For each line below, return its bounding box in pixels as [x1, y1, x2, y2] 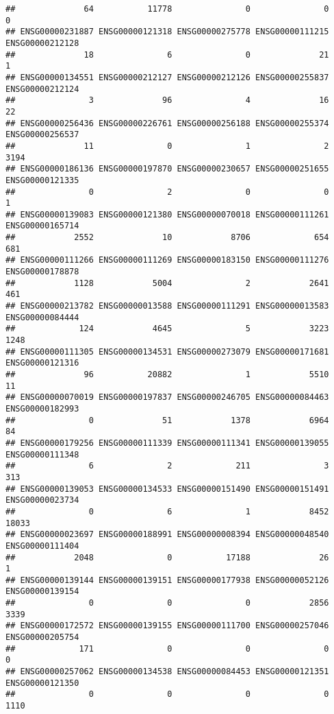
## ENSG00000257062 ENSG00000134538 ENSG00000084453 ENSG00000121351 [5, 667, 329, 677]
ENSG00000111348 [5, 449, 79, 460]
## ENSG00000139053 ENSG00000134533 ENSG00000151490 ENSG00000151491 [5, 484, 329, 494]
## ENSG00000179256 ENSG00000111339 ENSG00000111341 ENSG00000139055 [5, 438, 329, 448]
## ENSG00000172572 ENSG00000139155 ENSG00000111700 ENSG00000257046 [5, 621, 329, 631]
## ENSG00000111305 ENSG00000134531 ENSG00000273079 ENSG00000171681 [5, 346, 329, 357]
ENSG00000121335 [5, 175, 79, 185]
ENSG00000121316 [5, 358, 79, 368]
